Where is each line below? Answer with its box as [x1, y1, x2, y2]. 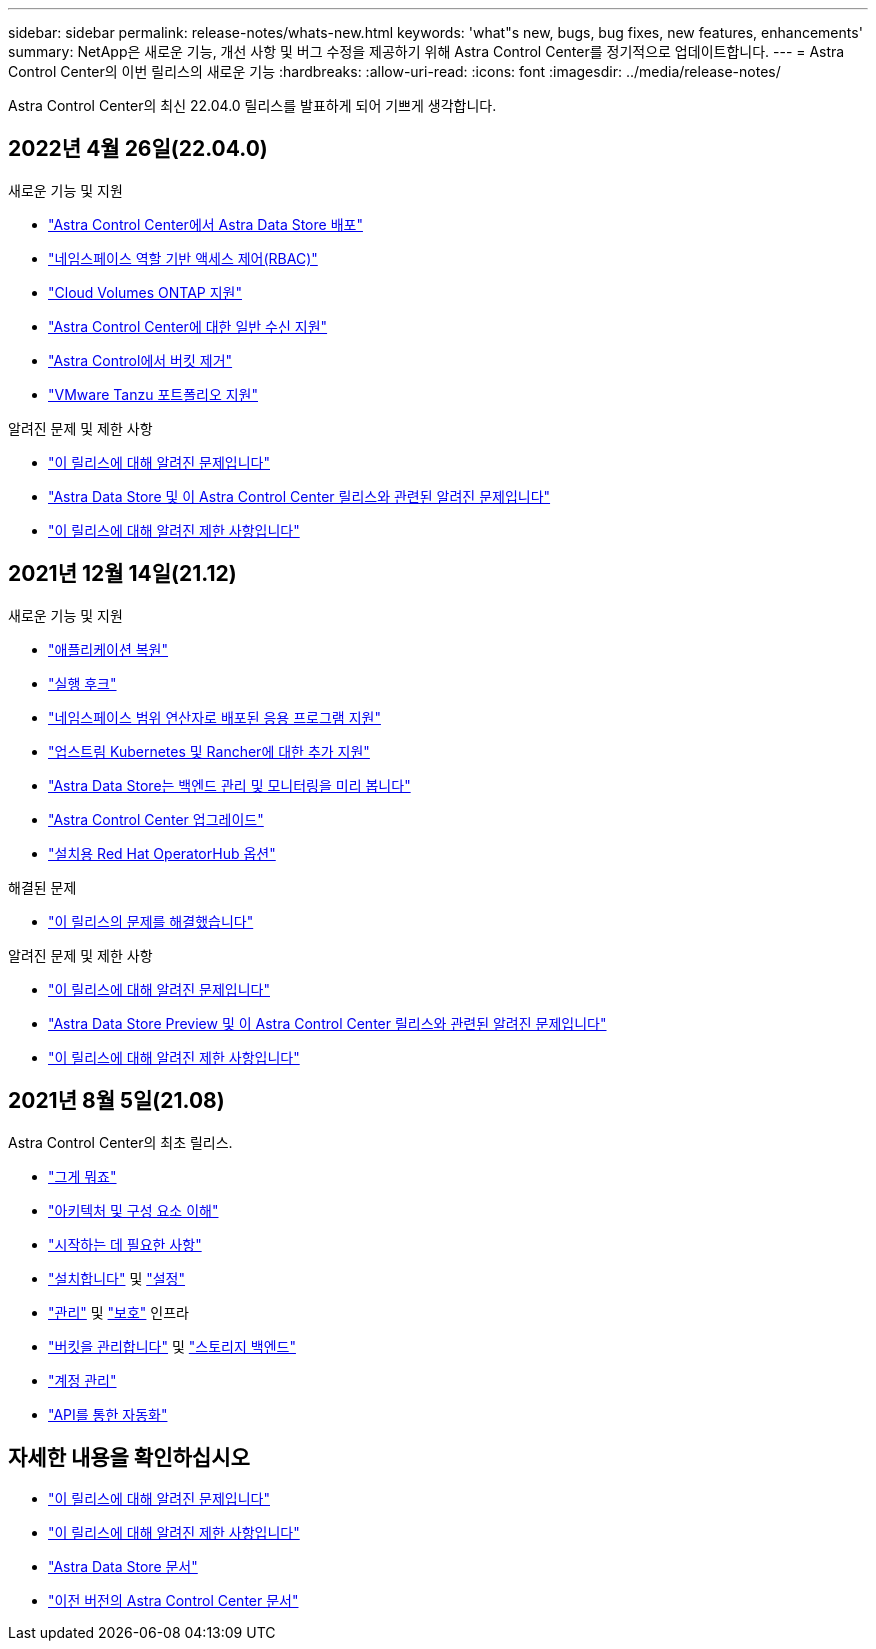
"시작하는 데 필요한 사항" [48, 1235, 202, 1253]
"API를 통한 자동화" [48, 1405, 168, 1423]
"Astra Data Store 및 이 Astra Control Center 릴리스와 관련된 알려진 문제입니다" [48, 487, 551, 505]
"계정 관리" [48, 1371, 117, 1389]
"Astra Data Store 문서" [48, 1558, 198, 1576]
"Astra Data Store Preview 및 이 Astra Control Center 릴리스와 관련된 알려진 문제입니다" [48, 1014, 607, 1032]
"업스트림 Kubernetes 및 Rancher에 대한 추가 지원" [48, 742, 370, 760]
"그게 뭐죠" [48, 1167, 117, 1185]
